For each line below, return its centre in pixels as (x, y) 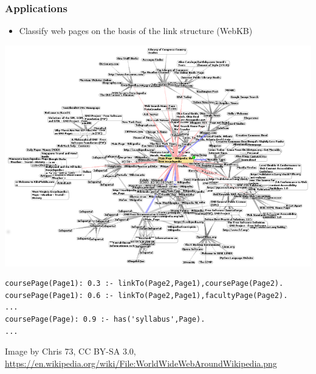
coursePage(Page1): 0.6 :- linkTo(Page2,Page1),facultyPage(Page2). (146, 295)
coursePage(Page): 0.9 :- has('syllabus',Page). (105, 320)
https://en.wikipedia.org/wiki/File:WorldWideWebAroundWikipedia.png (141, 363)
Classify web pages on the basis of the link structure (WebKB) (136, 31)
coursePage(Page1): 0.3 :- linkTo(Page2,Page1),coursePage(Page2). (144, 284)
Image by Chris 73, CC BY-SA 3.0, (70, 351)
